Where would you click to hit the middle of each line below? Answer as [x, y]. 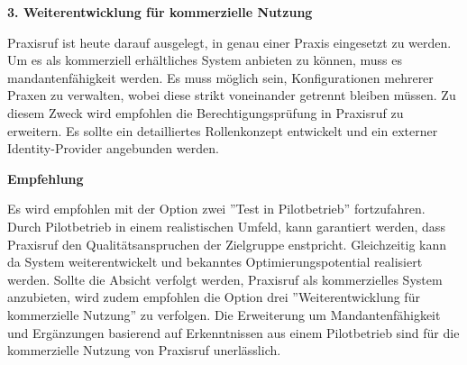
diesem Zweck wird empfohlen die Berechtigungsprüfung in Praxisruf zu [206, 112]
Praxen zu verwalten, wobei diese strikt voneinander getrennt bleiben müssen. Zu [232, 95]
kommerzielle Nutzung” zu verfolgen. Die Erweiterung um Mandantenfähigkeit [224, 314]
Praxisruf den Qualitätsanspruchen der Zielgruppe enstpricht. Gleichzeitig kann [227, 244]
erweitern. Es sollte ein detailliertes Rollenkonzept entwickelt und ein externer [223, 130]
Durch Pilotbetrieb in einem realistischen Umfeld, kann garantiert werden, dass [226, 226]
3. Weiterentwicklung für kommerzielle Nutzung [160, 12]
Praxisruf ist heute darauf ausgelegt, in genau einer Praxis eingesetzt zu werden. [229, 42]
